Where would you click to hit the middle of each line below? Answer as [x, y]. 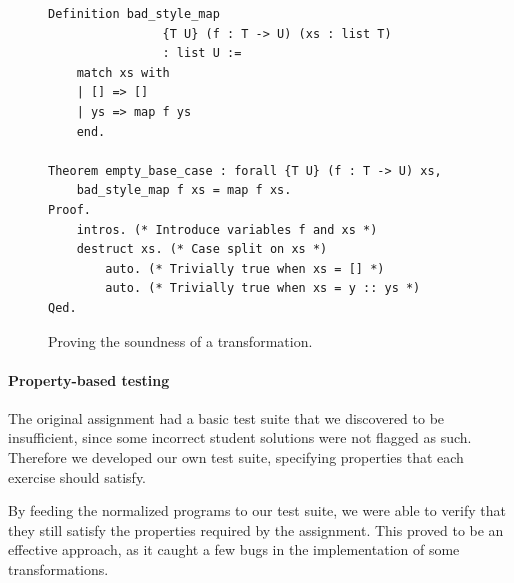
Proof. [69, 209]
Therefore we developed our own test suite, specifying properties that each [236, 457]
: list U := [202, 53]
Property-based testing [89, 379]
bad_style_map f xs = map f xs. [184, 190]
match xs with [123, 72]
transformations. [58, 569]
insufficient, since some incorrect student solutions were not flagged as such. [240, 437]
